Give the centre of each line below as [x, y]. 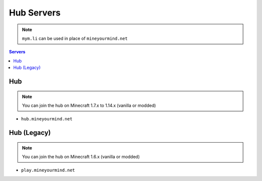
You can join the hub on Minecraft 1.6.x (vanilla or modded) [81, 157]
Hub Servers [35, 13]
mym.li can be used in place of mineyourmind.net [75, 38]
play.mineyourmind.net [48, 170]
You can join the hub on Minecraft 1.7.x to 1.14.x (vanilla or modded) [89, 105]
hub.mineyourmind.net [47, 119]
